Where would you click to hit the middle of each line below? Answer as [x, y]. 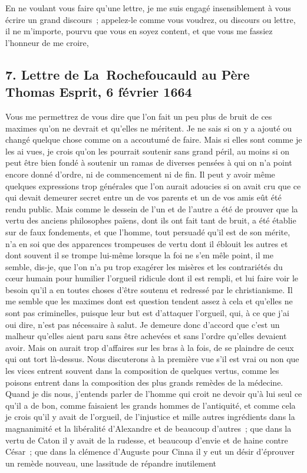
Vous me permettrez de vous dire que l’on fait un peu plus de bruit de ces [139, 116]
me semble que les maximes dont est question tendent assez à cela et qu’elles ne [149, 301]
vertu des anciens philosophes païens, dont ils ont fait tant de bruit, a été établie [151, 220]
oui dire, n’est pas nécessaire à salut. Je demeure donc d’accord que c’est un [143, 324]
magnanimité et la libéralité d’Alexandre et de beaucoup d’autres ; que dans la [148, 428]
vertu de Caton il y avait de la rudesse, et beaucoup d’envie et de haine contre [147, 440]
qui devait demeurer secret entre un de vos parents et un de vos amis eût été [143, 197]
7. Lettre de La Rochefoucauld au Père [128, 74]
